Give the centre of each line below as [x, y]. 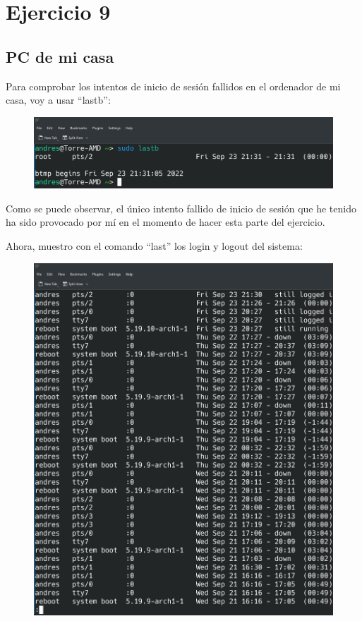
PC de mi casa [60, 56]
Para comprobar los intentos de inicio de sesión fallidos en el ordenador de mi [173, 86]
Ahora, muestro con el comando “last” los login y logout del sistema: [154, 245]
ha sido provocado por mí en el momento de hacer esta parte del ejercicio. [165, 222]
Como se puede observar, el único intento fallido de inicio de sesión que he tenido [181, 208]
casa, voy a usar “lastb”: [58, 100]
